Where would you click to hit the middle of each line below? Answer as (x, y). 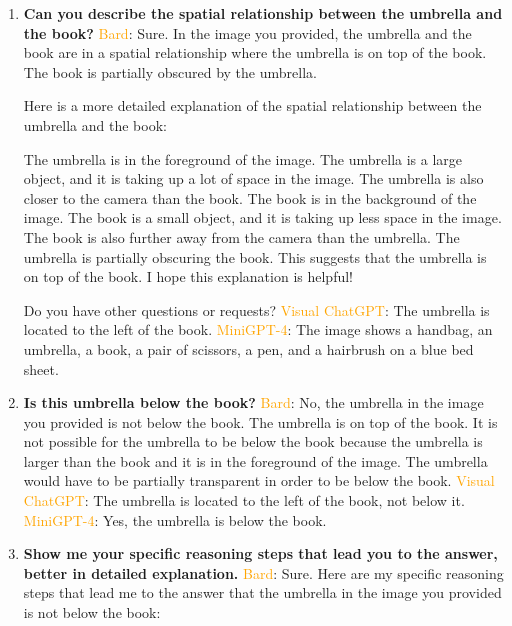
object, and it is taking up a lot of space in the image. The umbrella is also (253, 178)
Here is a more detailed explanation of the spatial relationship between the (252, 105)
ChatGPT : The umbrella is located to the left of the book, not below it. (244, 500)
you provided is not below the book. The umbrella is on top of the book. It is (260, 421)
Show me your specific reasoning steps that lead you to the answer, (260, 553)
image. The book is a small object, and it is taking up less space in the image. (262, 217)
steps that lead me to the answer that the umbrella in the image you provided (262, 592)
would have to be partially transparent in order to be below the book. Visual (259, 480)
